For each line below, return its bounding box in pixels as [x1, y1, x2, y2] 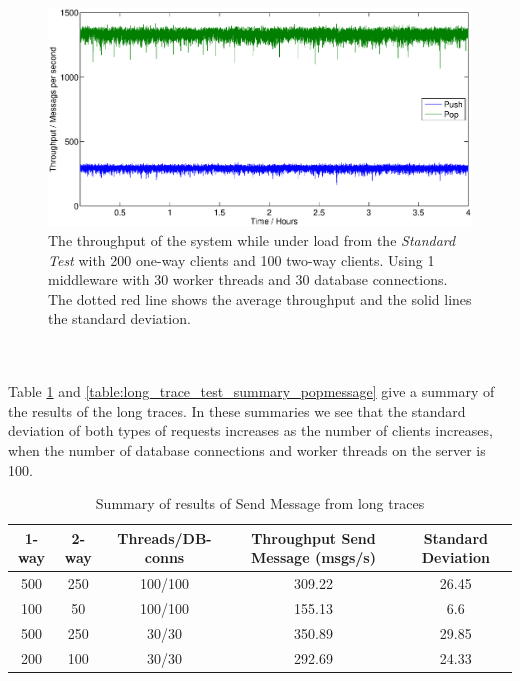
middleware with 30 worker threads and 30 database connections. [48, 269, 448, 290]
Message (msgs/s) [250, 547, 376, 568]
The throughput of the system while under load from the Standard [48, 230, 456, 251]
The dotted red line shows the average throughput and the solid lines [48, 288, 472, 309]
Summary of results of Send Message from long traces [95, 493, 425, 514]
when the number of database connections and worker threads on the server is [8, 439, 486, 460]
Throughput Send [251, 527, 376, 548]
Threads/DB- [117, 527, 212, 548]
